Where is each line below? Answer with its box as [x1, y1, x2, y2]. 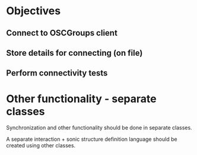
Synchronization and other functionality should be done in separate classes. [6, 124, 192, 131]
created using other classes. [6, 142, 76, 149]
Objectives [6, 4, 61, 18]
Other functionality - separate [6, 92, 157, 105]
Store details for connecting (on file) [6, 48, 143, 58]
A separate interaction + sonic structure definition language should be [6, 135, 177, 143]
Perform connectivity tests [6, 68, 108, 78]
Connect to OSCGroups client [6, 28, 117, 38]
